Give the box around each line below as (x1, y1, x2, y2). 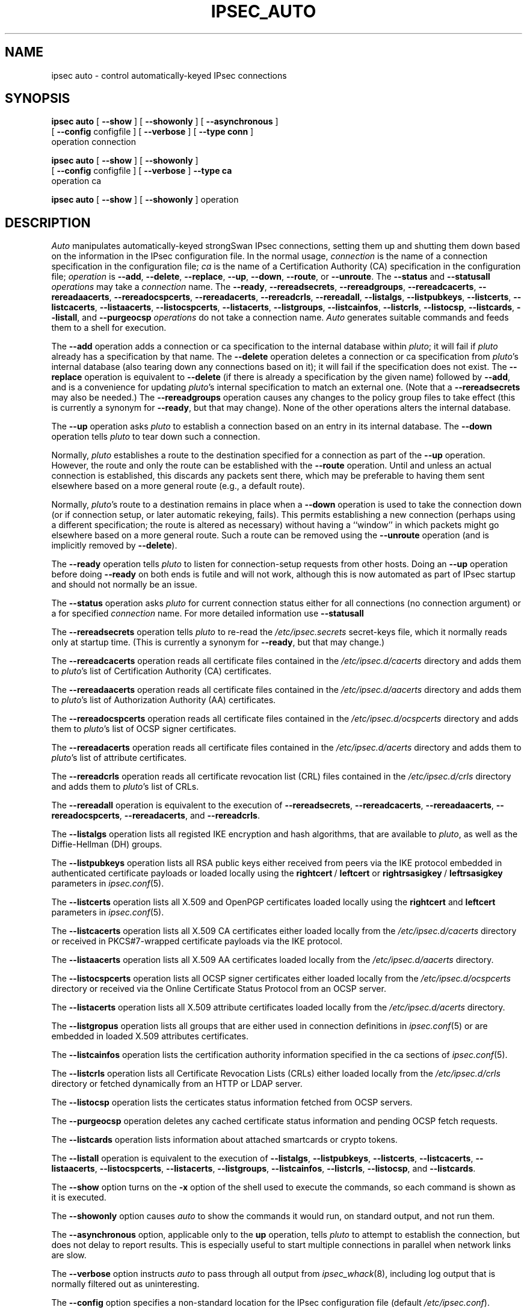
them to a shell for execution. (51, 322, 167, 333)
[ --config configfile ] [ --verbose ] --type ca (51, 165, 232, 176)
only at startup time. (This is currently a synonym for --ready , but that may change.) (51, 637, 385, 648)
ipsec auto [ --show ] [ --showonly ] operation (51, 194, 239, 205)
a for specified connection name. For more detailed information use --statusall (51, 608, 364, 619)
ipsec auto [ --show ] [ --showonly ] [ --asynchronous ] (51, 116, 279, 127)
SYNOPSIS (5, 91, 70, 106)
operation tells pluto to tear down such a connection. (51, 431, 260, 442)
